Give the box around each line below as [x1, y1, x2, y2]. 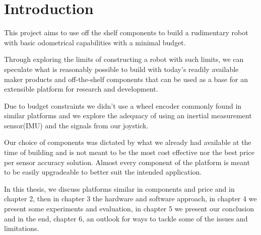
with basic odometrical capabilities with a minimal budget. [4, 37, 186, 47]
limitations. [4, 223, 39, 233]
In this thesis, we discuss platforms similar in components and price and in [4, 183, 235, 194]
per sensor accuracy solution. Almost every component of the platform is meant [4, 156, 250, 167]
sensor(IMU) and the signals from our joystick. [4, 120, 149, 130]
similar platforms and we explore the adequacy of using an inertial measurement [4, 110, 252, 121]
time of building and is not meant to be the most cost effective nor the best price [4, 147, 254, 158]
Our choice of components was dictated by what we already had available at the [4, 137, 251, 147]
